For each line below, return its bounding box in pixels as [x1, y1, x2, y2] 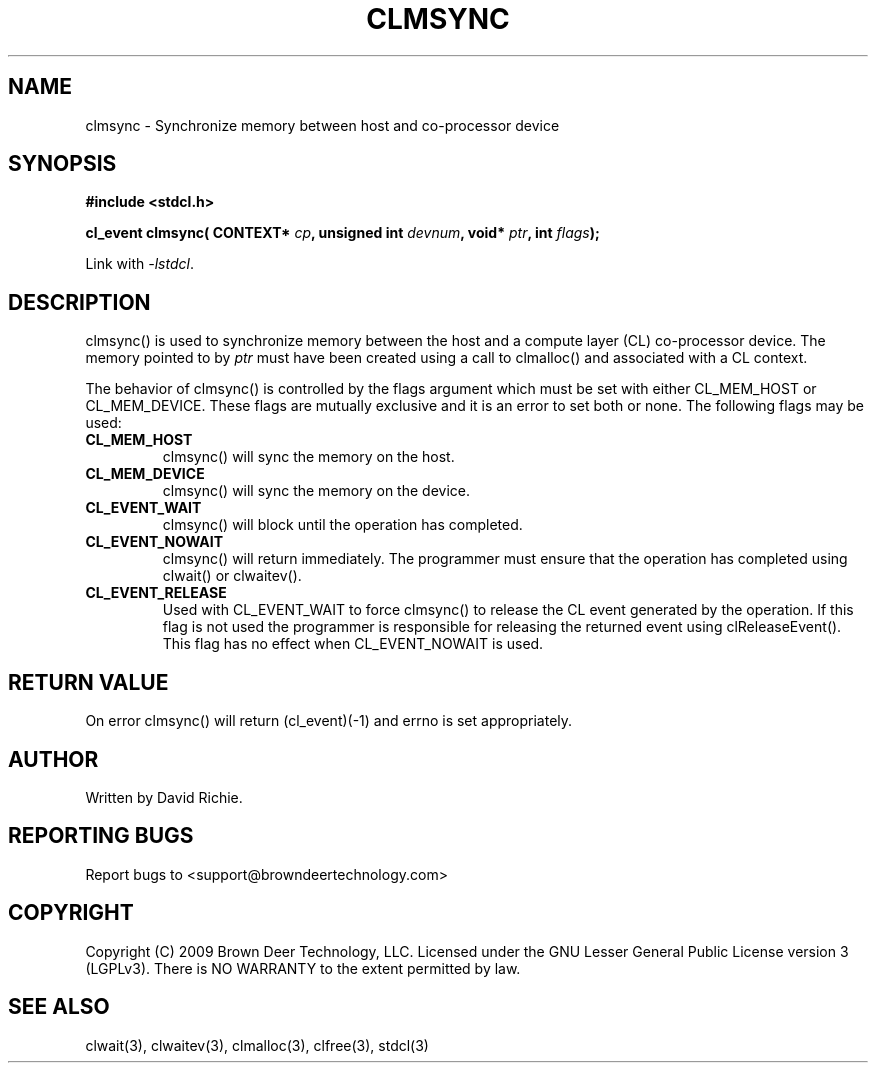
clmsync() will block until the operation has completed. [162, 516, 523, 534]
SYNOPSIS [8, 151, 117, 177]
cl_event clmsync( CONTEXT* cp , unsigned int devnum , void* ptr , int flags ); [85, 224, 600, 242]
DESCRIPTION [8, 289, 151, 315]
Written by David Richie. [85, 788, 243, 806]
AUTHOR [8, 746, 99, 772]
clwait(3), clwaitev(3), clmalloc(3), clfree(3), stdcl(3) [85, 1036, 429, 1054]
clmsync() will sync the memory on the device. [162, 482, 470, 500]
